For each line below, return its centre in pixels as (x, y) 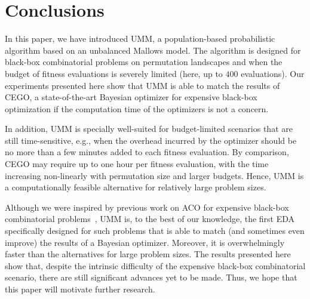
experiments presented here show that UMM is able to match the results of (142, 85)
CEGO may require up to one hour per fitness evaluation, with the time (137, 164)
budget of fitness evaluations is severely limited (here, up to (114, 73)
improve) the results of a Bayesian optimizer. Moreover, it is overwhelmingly (145, 242)
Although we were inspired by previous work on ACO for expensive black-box (147, 207)
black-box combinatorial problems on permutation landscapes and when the (144, 62)
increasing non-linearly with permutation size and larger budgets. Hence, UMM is (154, 175)
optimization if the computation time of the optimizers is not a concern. (137, 108)
